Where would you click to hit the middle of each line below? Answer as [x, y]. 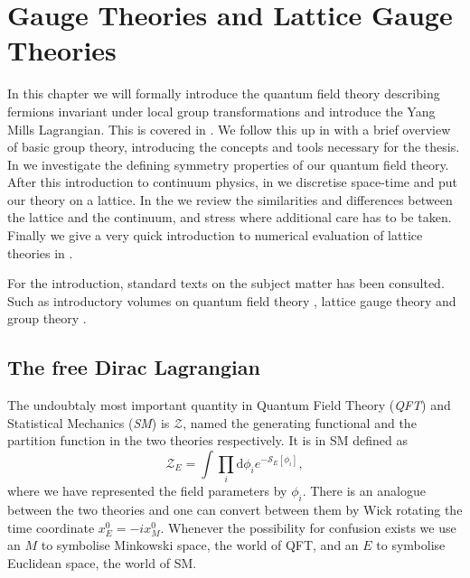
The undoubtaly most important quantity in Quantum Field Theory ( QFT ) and [229, 405]
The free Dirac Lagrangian [134, 367]
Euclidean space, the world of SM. [102, 562]
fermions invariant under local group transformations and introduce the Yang [221, 111]
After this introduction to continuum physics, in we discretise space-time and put [232, 182]
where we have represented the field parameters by [147, 491]
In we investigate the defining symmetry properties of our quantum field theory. [228, 164]
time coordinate [51, 527]
